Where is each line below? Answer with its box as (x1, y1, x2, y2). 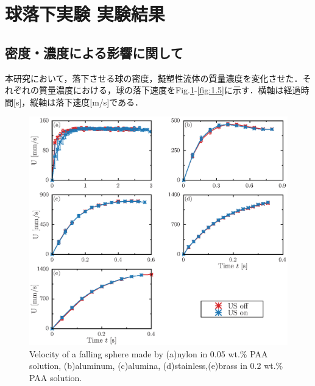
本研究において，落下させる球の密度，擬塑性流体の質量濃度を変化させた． (5, 71, 303, 84)
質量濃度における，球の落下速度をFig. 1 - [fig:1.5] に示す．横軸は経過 (38, 84, 301, 96)
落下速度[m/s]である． (55, 95, 144, 108)
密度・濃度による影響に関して (5, 43, 183, 62)
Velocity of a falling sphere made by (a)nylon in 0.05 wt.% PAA (29, 347, 268, 360)
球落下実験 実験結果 (5, 1, 165, 26)
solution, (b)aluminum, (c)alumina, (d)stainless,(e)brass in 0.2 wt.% (29, 359, 283, 372)
